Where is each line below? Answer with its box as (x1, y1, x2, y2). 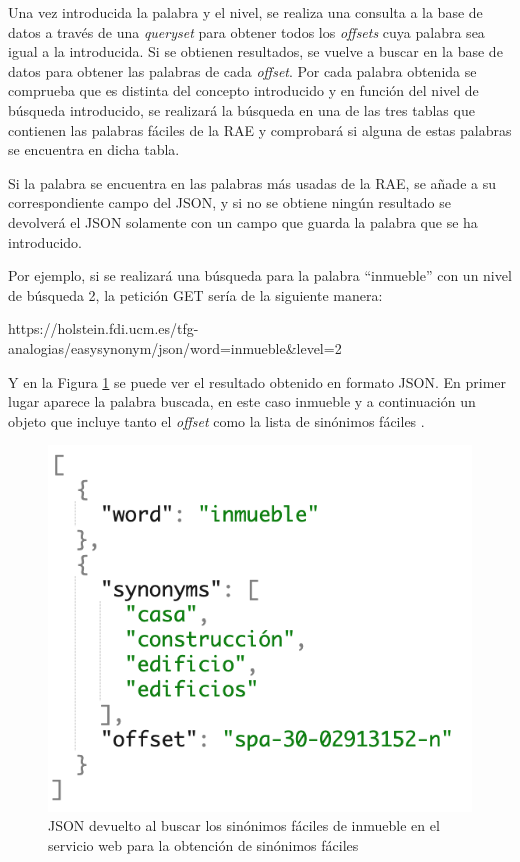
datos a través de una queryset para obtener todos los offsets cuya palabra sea (8, 21, 485, 42)
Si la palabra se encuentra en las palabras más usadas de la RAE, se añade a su (8, 172, 496, 193)
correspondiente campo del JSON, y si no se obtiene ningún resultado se (8, 192, 451, 213)
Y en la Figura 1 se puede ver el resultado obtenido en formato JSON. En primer (8, 371, 506, 392)
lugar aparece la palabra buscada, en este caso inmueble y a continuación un (8, 391, 476, 412)
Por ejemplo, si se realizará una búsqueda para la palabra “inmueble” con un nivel (8, 265, 512, 286)
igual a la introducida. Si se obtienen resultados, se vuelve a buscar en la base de (8, 41, 503, 62)
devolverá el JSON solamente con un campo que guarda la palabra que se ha (8, 211, 478, 232)
